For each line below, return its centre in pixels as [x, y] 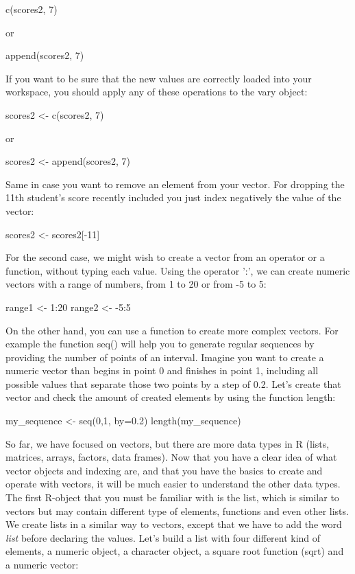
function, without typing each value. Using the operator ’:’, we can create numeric [178, 270]
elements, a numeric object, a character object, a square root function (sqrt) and [175, 551]
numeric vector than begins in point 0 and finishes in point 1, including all [162, 370]
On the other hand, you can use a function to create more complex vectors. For [172, 330]
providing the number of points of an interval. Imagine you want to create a [165, 357]
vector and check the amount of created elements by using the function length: [171, 397]
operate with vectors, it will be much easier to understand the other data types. [173, 484]
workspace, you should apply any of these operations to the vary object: [157, 92]
